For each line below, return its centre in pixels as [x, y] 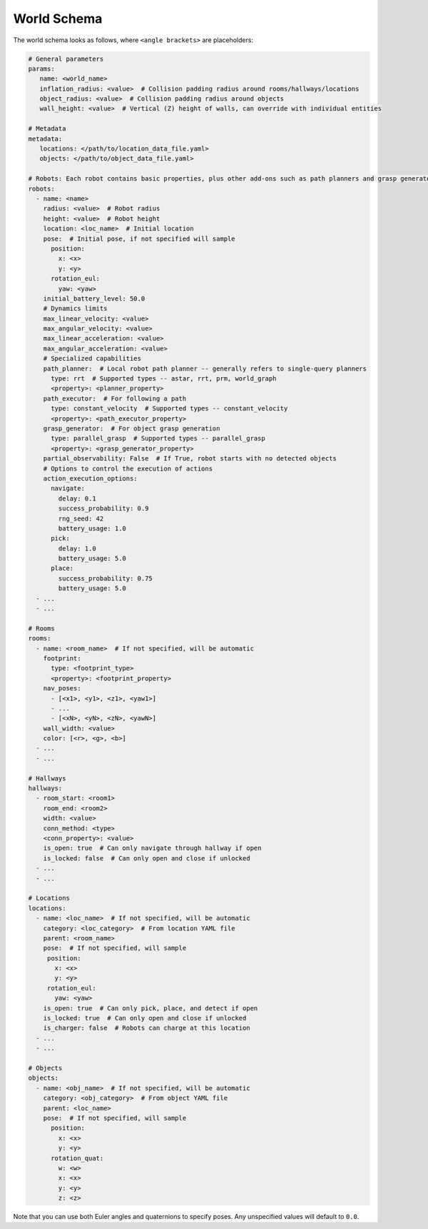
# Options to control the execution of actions [128, 468]
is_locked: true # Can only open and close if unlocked [145, 1018]
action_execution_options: [91, 478]
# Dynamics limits [75, 308]
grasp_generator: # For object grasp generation [132, 428]
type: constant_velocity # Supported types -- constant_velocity [169, 408]
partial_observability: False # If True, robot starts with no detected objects [190, 458]
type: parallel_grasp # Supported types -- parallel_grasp [158, 438]
